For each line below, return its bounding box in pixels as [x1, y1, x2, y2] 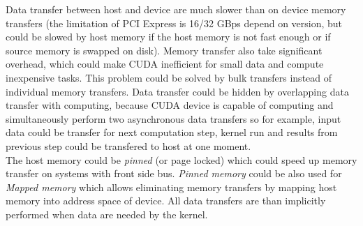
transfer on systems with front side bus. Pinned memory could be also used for [6, 166, 342, 181]
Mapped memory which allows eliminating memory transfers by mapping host [6, 179, 337, 194]
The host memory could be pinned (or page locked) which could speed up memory [6, 152, 357, 167]
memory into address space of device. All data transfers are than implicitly [6, 193, 326, 208]
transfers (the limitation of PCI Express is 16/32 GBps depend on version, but [6, 15, 343, 30]
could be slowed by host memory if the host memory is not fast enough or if [6, 29, 331, 44]
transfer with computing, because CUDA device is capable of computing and [6, 98, 334, 112]
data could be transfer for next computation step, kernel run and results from [6, 125, 338, 140]
